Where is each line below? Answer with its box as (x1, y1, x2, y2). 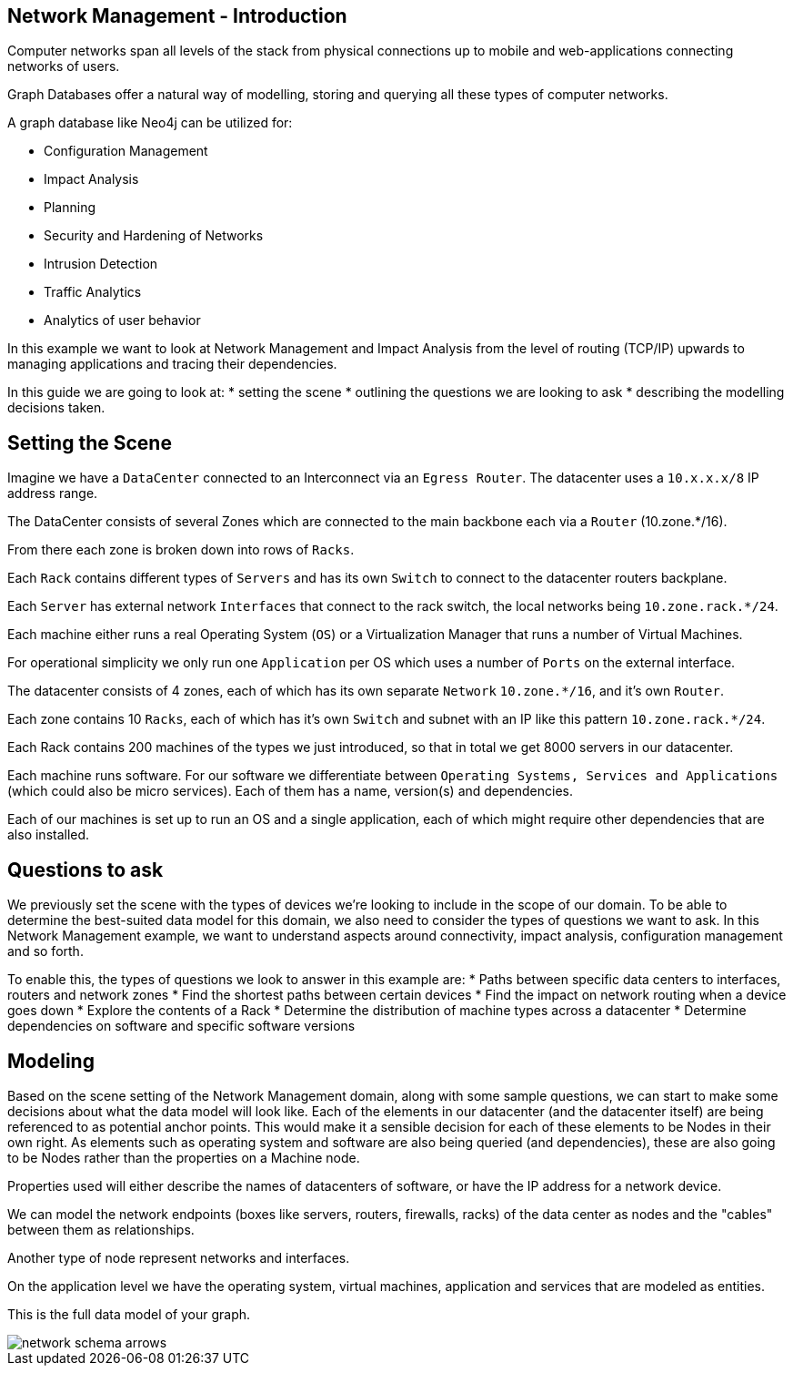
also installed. (7, 827, 90, 843)
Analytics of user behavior (44, 312, 201, 329)
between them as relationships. (7, 1221, 195, 1237)
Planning (44, 199, 95, 216)
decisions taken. (7, 400, 105, 416)
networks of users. (7, 58, 120, 75)
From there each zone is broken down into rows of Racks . (7, 542, 355, 558)
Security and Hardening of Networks (44, 228, 264, 244)
